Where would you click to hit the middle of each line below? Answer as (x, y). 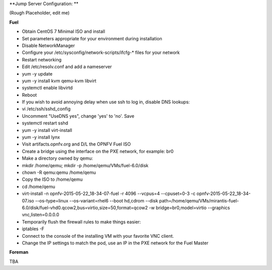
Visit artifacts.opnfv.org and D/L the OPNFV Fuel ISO (76, 144)
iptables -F (33, 229)
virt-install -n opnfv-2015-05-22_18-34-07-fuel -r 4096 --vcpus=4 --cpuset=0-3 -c (109, 193)
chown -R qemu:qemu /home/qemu (59, 172)
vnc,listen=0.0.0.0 (41, 215)
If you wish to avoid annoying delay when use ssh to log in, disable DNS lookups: (106, 102)
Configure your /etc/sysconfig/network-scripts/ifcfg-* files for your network (101, 52)
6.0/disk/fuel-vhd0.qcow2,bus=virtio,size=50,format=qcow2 (85, 208)
